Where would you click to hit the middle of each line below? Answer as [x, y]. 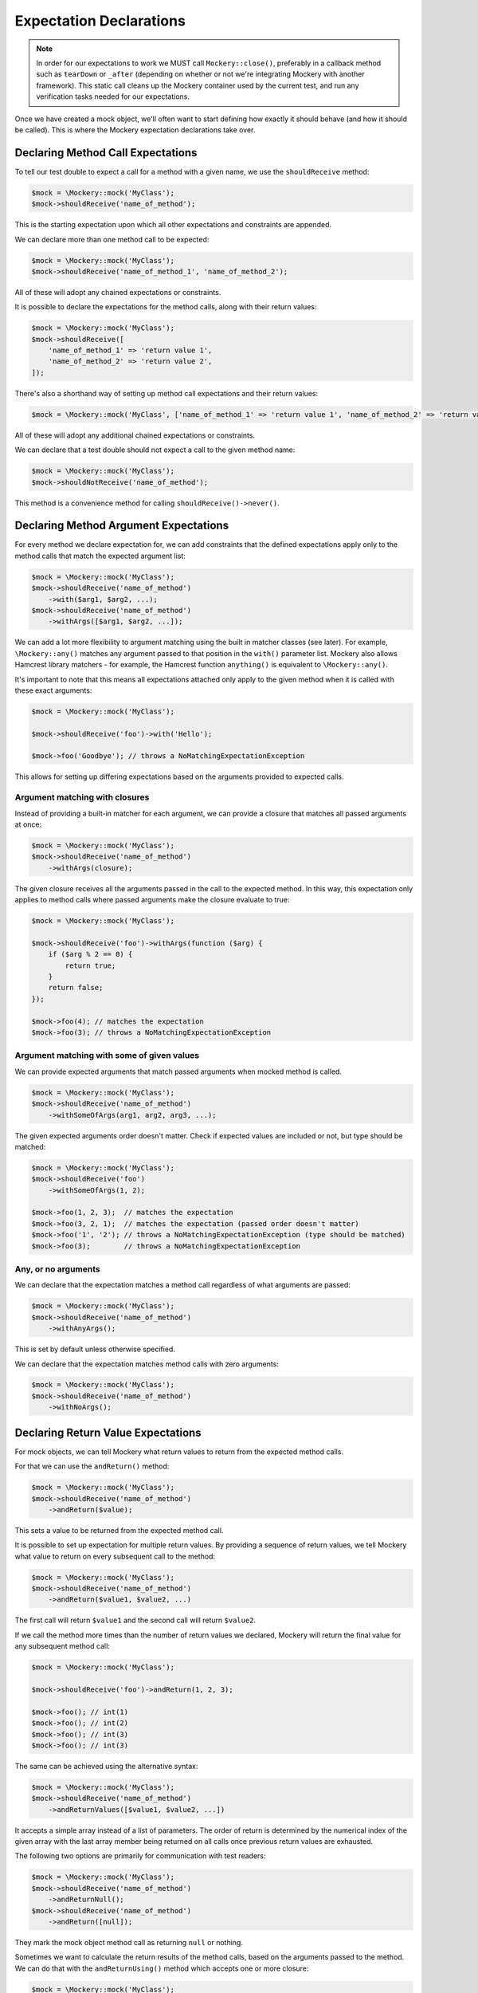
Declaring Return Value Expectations [108, 1432]
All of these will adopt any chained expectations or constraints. [118, 292]
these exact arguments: [53, 690]
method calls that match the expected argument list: [100, 556]
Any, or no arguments [58, 1269]
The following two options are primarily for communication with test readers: [140, 1856]
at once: [28, 824]
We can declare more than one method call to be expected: [112, 239]
